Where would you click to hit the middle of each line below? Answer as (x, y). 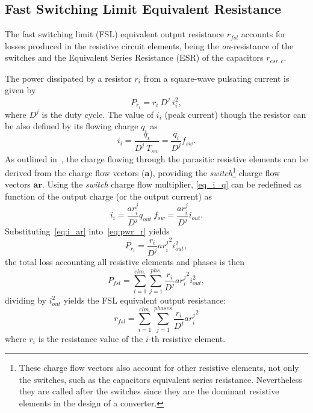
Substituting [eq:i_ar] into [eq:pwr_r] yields (87, 231)
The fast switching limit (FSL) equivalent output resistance (114, 34)
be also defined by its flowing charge (72, 126)
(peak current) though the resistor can (235, 114)
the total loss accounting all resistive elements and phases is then (125, 262)
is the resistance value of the (91, 338)
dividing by (26, 300)
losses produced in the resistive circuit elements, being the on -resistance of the (149, 45)
